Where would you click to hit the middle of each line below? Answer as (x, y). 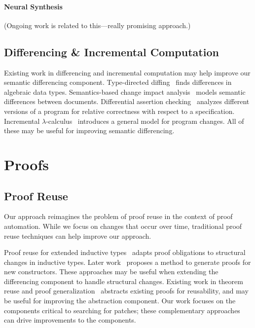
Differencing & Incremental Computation (111, 52)
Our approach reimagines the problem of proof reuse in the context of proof (118, 216)
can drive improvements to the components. (70, 320)
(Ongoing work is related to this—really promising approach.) (97, 25)
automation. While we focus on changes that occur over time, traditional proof (123, 226)
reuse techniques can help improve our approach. (78, 236)
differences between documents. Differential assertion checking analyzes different (127, 101)
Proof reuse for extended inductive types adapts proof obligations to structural (125, 252)
